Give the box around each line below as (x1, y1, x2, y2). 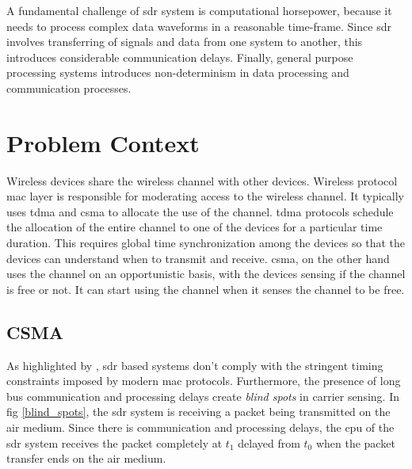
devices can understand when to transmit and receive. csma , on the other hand (6, 250, 390, 266)
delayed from (238, 434, 300, 451)
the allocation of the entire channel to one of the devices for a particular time (6, 219, 383, 235)
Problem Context (6, 126, 200, 158)
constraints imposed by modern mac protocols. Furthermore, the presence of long (6, 372, 401, 389)
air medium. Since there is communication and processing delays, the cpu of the (6, 419, 395, 436)
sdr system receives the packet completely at (6, 434, 223, 451)
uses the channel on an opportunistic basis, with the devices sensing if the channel (6, 265, 406, 282)
